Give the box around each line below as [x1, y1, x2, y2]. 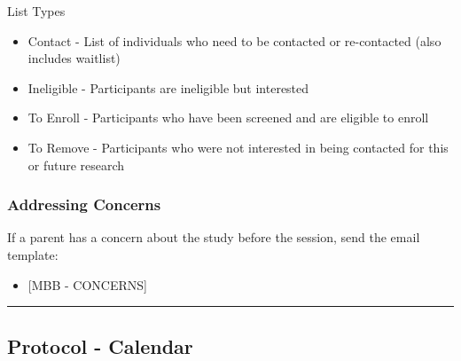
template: [7, 245, 59, 263]
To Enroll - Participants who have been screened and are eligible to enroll [27, 108, 429, 127]
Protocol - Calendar [7, 332, 193, 359]
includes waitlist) [27, 49, 121, 67]
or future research [27, 155, 125, 174]
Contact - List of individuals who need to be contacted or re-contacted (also [27, 31, 441, 50]
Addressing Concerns [7, 193, 161, 216]
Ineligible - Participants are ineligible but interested [27, 78, 309, 97]
